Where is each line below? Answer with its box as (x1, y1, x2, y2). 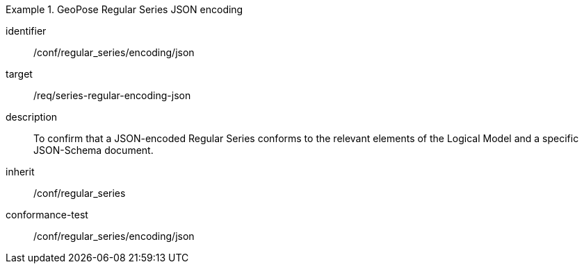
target (6, 68, 33, 80)
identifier (6, 25, 47, 37)
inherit (6, 166, 35, 177)
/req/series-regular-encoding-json (33, 89, 191, 101)
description (6, 111, 58, 123)
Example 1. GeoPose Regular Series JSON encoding (6, 3, 243, 15)
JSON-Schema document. (33, 144, 154, 156)
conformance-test (6, 209, 88, 220)
